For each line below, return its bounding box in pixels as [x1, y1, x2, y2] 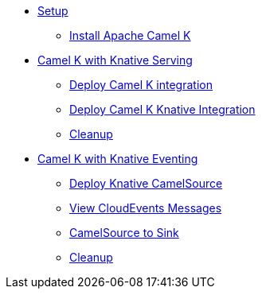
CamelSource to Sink [69, 226, 179, 239]
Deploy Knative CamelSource [69, 177, 223, 190]
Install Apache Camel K [69, 29, 191, 42]
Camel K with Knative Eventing [37, 152, 198, 165]
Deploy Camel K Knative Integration [69, 103, 256, 116]
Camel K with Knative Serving [37, 53, 193, 67]
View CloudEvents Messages [69, 201, 222, 215]
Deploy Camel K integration [69, 78, 213, 91]
